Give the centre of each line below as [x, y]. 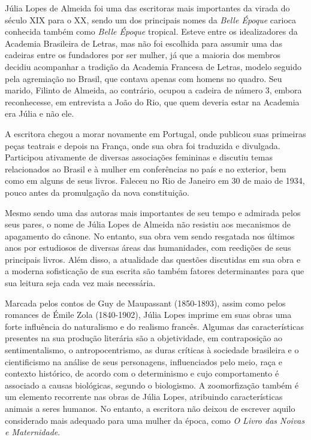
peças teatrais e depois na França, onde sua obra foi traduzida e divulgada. [143, 145]
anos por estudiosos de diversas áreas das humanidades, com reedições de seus [148, 248]
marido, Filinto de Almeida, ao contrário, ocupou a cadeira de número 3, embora [153, 90]
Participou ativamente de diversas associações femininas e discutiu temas [139, 157]
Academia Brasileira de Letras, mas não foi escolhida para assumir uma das [144, 43]
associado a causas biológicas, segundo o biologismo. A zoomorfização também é [152, 385]
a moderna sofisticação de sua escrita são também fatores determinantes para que [155, 271]
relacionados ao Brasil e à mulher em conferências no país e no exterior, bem [146, 169]
